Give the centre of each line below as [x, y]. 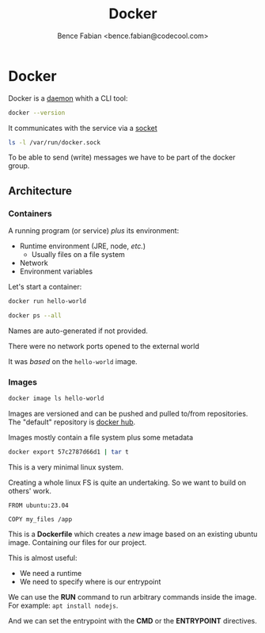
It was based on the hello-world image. [73, 361]
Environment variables [56, 271]
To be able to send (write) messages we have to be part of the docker [122, 157]
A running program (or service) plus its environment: [94, 231]
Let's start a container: [45, 287]
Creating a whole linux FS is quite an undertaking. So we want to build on [127, 482]
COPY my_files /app [40, 519]
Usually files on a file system [78, 255]
